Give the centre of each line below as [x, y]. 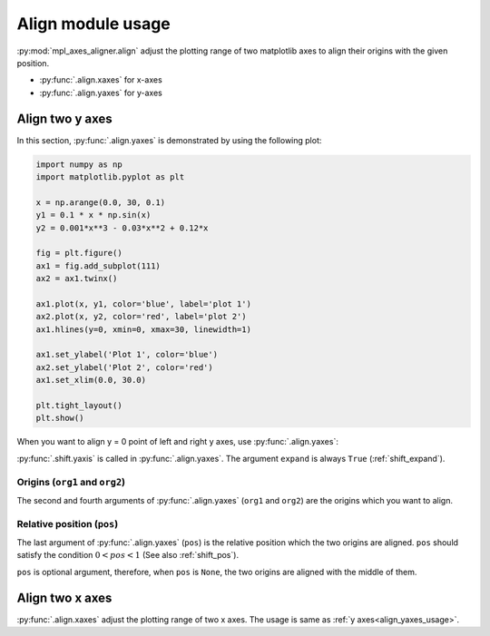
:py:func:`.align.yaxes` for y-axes [101, 93]
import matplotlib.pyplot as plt [110, 177]
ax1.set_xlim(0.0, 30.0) [91, 380]
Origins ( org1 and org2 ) [71, 482]
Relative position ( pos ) [68, 523]
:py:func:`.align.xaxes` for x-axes [101, 80]
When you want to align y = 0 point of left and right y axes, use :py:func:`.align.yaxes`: [178, 442]
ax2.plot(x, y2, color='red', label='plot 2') [141, 317]
